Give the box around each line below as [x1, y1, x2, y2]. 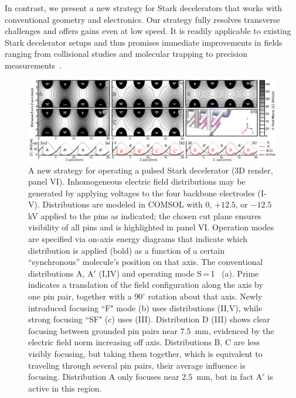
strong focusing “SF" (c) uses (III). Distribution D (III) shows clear [28, 313, 270, 325]
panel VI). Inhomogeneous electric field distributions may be [28, 175, 246, 188]
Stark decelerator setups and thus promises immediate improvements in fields [5, 36, 283, 48]
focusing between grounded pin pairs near [28, 324, 178, 336]
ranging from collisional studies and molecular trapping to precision [5, 47, 247, 60]
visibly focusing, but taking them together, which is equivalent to [28, 348, 263, 360]
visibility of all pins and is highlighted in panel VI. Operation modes [28, 221, 274, 233]
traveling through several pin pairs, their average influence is [28, 359, 246, 371]
